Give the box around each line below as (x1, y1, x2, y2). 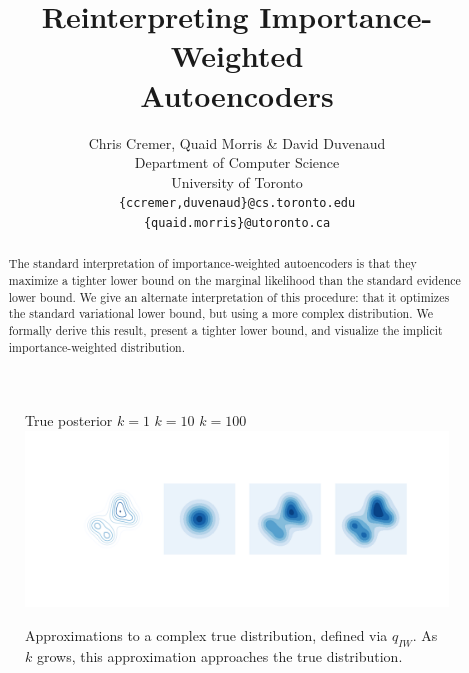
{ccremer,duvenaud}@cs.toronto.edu (118, 196, 356, 211)
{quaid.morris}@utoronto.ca (143, 215, 331, 230)
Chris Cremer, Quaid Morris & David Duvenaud (88, 132, 386, 153)
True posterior (25, 410, 113, 431)
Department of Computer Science (134, 152, 340, 173)
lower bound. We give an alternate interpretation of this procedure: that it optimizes (8, 288, 450, 305)
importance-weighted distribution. (8, 338, 186, 355)
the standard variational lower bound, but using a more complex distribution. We (8, 305, 433, 322)
